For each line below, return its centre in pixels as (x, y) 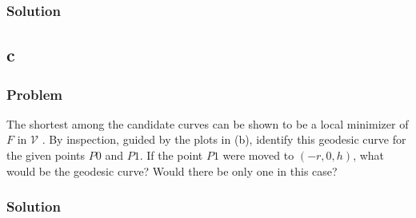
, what (369, 155)
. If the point (171, 155)
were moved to (258, 155)
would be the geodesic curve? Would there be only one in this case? (172, 170)
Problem (34, 94)
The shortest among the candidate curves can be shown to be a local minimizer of (208, 123)
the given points (46, 155)
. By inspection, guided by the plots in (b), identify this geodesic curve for (224, 139)
